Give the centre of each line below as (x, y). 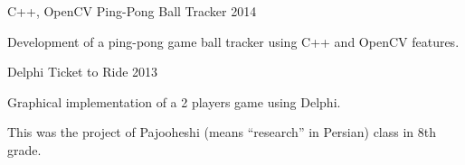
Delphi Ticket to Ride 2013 (83, 72)
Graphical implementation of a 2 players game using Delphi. (174, 101)
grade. (24, 149)
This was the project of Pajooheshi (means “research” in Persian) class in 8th (222, 132)
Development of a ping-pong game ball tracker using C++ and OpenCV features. (233, 41)
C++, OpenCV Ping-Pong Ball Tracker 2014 (132, 11)
